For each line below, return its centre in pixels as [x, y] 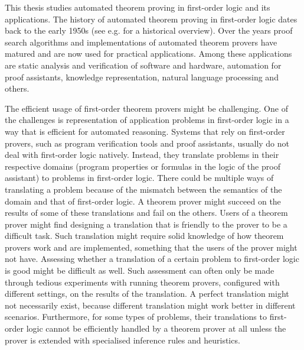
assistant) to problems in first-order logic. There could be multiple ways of [139, 178]
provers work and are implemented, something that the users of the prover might [151, 247]
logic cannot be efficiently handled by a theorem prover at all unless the [156, 328]
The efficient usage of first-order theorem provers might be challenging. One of [146, 108]
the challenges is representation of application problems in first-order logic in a [147, 120]
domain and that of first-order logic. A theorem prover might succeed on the [143, 201]
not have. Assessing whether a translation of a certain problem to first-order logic [152, 259]
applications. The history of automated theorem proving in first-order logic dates [151, 19]
